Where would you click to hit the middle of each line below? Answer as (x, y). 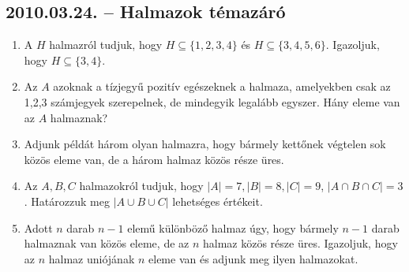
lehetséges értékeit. (218, 201)
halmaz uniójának (92, 258)
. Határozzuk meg (67, 201)
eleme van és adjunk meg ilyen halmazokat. (253, 258)
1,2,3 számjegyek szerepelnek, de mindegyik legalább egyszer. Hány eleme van (212, 101)
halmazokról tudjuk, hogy (141, 186)
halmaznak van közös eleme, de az (107, 243)
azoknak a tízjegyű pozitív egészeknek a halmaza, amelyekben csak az (222, 86)
